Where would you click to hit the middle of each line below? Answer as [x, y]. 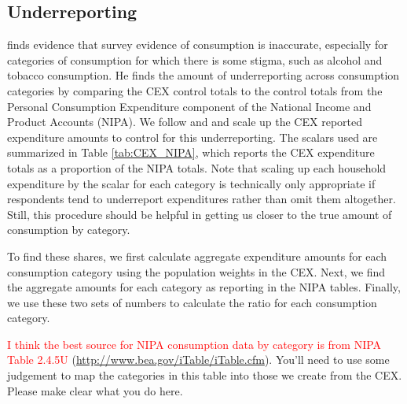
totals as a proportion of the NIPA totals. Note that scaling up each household [197, 167]
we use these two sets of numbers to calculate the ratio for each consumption [192, 302]
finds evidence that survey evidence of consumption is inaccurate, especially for [198, 44]
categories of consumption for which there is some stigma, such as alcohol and [195, 59]
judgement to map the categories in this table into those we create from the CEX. [205, 375]
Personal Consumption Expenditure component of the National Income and [189, 106]
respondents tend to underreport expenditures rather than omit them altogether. [202, 199]
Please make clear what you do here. [95, 390]
